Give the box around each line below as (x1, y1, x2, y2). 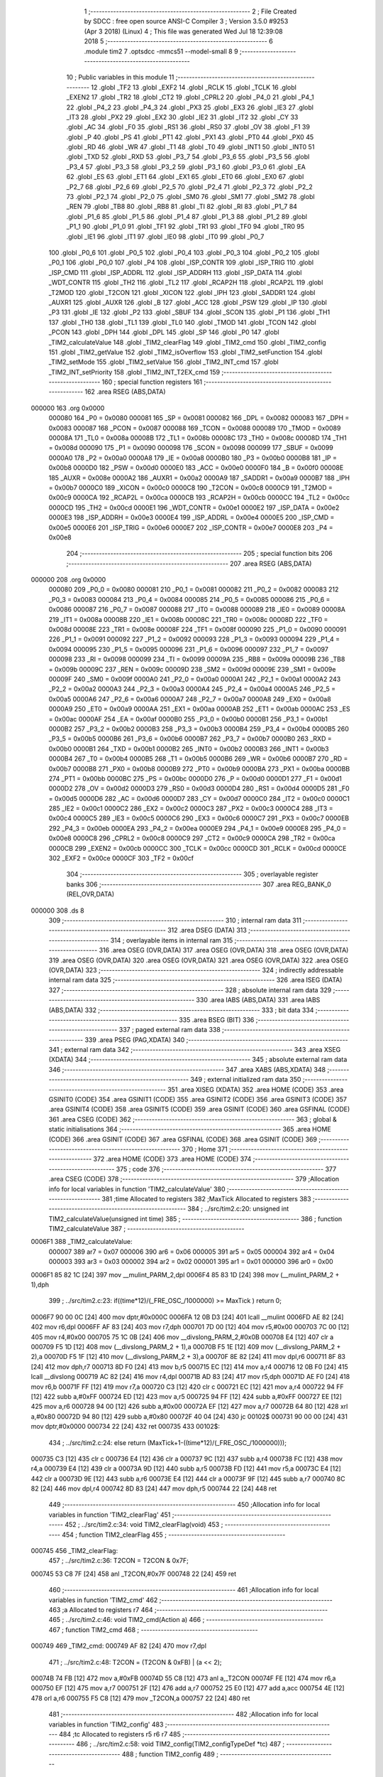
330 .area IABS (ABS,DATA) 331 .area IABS (196, 996, 321, 1004)
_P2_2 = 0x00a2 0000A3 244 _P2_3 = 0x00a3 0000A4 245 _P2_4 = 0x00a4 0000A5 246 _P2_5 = (48, 685, 336, 693)
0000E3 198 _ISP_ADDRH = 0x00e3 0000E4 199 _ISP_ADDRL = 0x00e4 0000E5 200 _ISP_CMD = (48, 513, 335, 522)
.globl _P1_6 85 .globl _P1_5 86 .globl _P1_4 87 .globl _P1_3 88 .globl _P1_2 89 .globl (66, 212, 308, 220)
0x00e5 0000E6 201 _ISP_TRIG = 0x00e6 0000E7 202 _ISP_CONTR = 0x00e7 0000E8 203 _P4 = (48, 523, 333, 532)
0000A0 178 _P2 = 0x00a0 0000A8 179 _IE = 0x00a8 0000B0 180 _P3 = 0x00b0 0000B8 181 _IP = (48, 453, 337, 462)
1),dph (30, 1280, 50, 1289)
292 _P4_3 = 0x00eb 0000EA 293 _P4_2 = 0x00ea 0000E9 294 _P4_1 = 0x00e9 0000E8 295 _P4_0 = (48, 824, 347, 832)
